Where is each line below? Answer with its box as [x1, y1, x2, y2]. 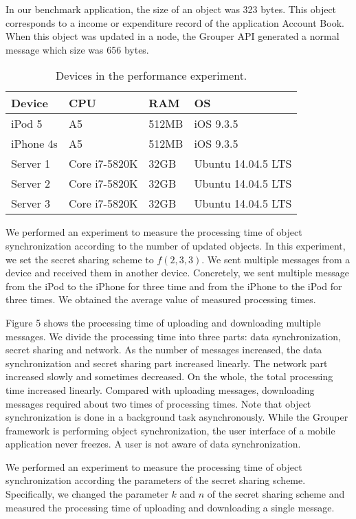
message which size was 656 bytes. [5, 42, 149, 56]
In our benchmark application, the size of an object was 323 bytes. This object [5, 2, 337, 16]
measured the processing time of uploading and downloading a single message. [5, 500, 335, 514]
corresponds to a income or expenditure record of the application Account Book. [5, 15, 344, 30]
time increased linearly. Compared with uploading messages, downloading [5, 382, 315, 397]
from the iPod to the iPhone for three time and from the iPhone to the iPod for [5, 278, 342, 293]
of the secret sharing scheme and [207, 487, 345, 501]
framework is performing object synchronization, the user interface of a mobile [5, 423, 335, 437]
